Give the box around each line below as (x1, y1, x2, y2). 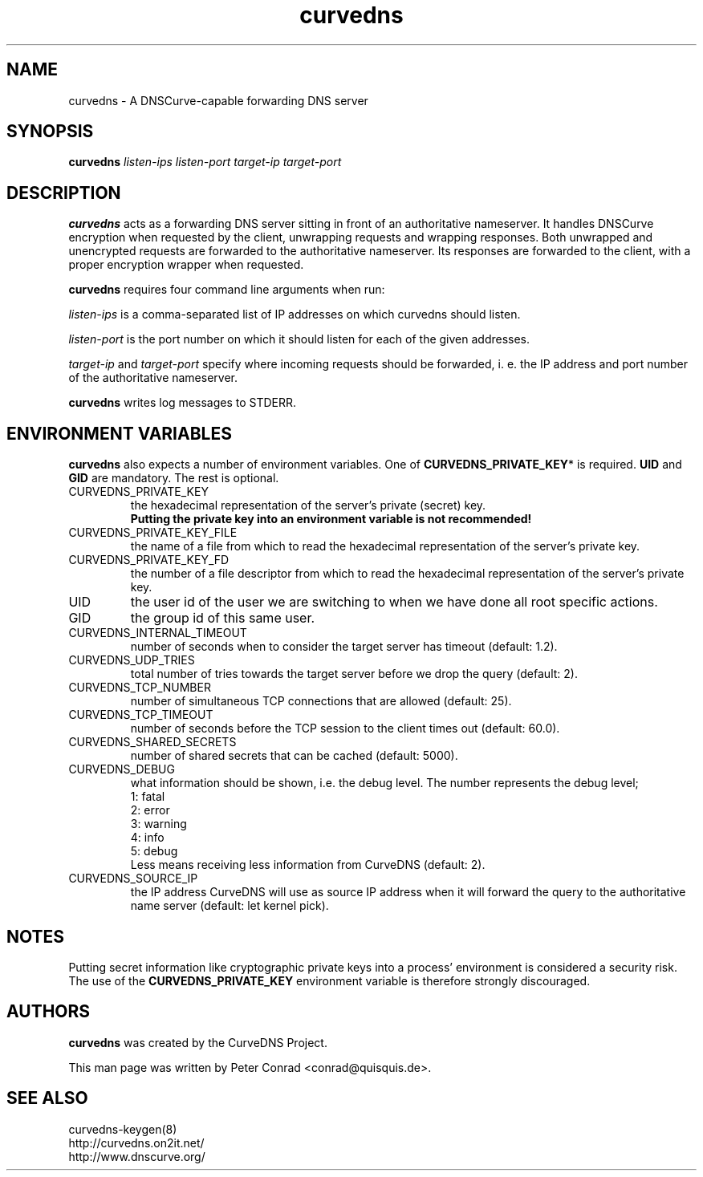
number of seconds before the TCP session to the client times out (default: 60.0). (130, 721, 560, 736)
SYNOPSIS (6, 121, 94, 142)
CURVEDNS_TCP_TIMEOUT (68, 708, 213, 722)
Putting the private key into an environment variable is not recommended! (130, 512, 532, 526)
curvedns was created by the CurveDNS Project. (68, 1035, 327, 1049)
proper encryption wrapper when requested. (68, 258, 304, 272)
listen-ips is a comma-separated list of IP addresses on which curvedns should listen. (68, 307, 521, 322)
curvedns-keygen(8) (68, 1122, 177, 1136)
